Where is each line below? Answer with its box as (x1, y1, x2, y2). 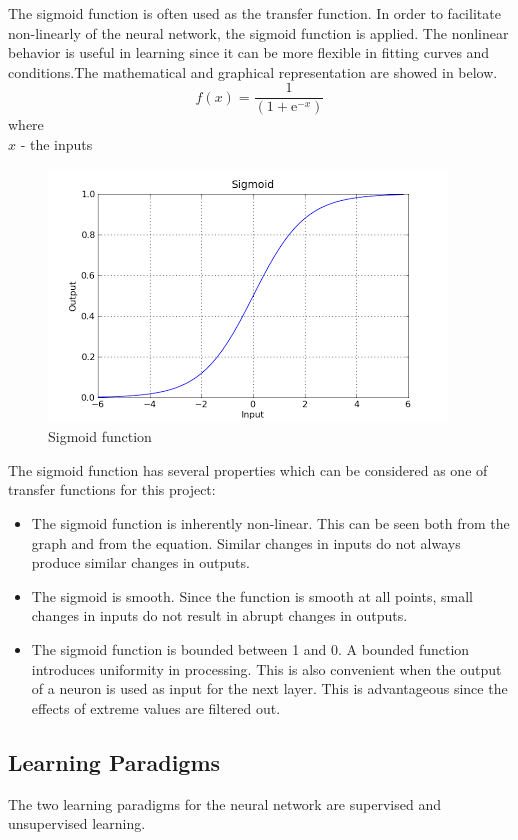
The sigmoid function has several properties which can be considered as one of (8, 459, 488, 480)
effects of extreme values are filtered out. (31, 697, 281, 718)
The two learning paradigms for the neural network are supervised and (8, 793, 441, 814)
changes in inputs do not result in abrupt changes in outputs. (31, 605, 408, 626)
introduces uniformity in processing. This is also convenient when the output (31, 658, 502, 679)
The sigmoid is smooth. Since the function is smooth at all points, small (31, 585, 473, 606)
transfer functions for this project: (8, 479, 216, 500)
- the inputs (20, 134, 93, 155)
